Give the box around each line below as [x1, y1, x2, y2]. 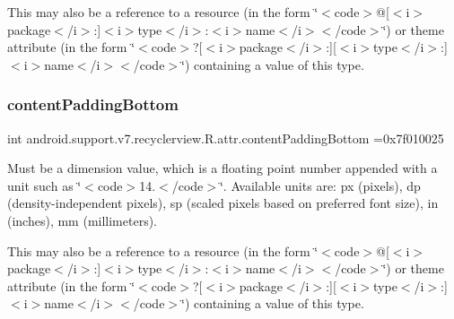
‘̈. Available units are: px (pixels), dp [219, 176, 421, 194]
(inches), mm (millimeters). [7, 211, 158, 229]
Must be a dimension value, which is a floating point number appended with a [7, 159, 438, 177]
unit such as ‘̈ [7, 176, 82, 194]
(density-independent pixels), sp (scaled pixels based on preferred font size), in [7, 194, 439, 212]
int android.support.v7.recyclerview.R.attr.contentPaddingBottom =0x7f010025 [7, 128, 444, 147]
